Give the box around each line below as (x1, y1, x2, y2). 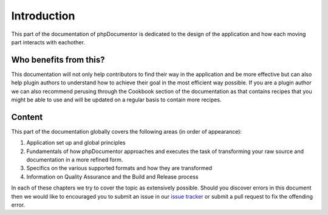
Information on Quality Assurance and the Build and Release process (26, 173, 199, 180)
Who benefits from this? (11, 55, 105, 65)
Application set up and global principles (26, 139, 126, 146)
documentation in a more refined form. (26, 156, 123, 163)
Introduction (11, 9, 75, 22)
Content (11, 112, 43, 122)
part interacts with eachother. (11, 38, 85, 46)
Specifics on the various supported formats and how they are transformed (26, 165, 213, 172)
